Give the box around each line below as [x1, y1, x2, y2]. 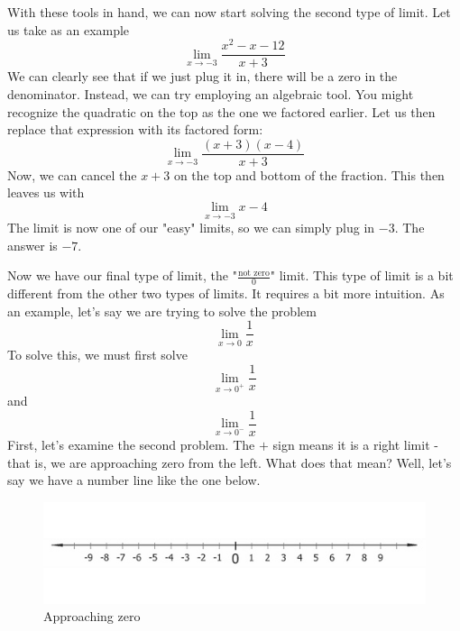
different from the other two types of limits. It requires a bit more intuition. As [7, 284, 445, 303]
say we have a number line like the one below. [7, 471, 261, 489]
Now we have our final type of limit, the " [7, 266, 237, 285]
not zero [237, 268, 270, 278]
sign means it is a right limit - [272, 434, 438, 453]
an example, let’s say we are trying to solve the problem [7, 301, 317, 320]
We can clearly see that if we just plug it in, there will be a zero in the [7, 67, 398, 86]
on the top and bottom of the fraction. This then [173, 165, 445, 184]
